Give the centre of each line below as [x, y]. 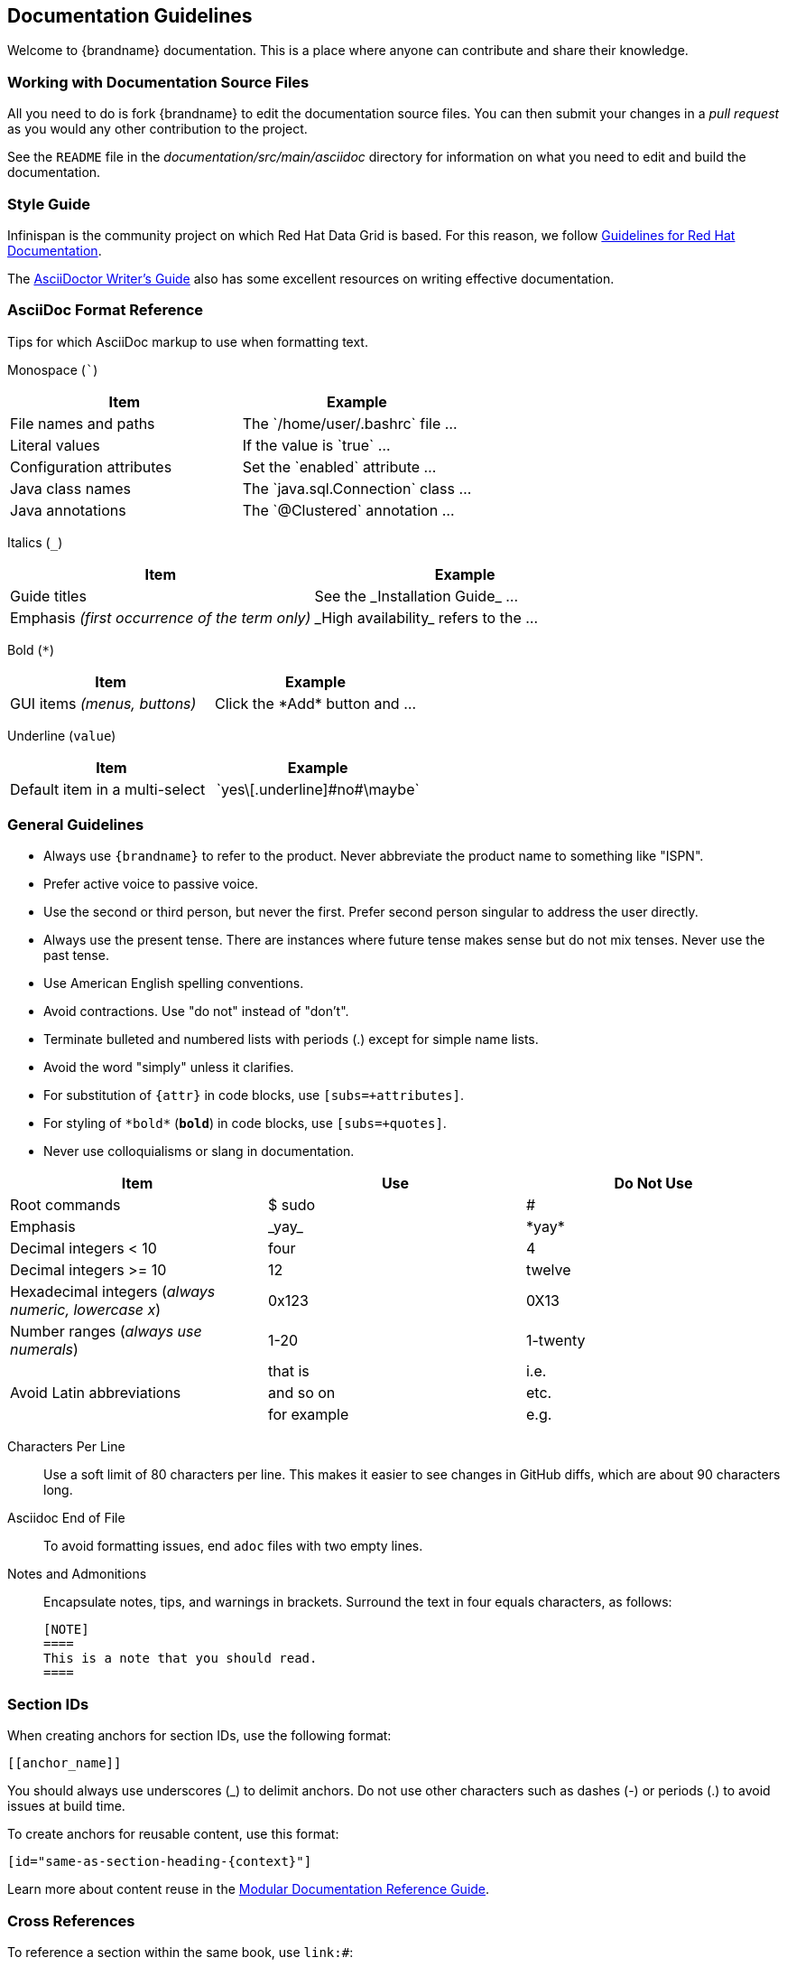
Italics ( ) [35, 542]
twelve [548, 1270]
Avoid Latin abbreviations [96, 1393]
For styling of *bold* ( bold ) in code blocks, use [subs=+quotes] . [245, 1123]
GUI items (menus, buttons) [103, 703]
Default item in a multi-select [108, 789]
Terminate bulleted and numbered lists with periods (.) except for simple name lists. [291, 1039]
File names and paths [83, 423]
